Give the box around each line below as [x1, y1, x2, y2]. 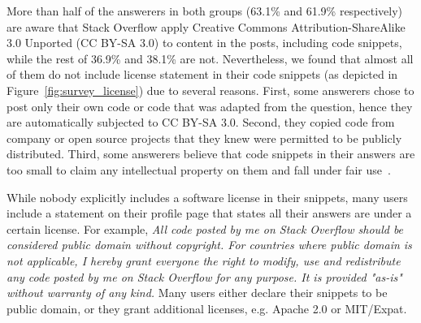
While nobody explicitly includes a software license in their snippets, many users [7, 188, 408, 205]
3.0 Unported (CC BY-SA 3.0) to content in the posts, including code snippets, [7, 34, 402, 51]
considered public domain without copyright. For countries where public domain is [7, 236, 412, 253]
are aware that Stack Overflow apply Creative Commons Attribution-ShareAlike [7, 18, 406, 35]
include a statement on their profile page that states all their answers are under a [7, 205, 412, 222]
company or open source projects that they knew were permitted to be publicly [7, 129, 402, 146]
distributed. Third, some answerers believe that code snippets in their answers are [7, 145, 415, 162]
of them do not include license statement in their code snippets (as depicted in [7, 66, 398, 83]
